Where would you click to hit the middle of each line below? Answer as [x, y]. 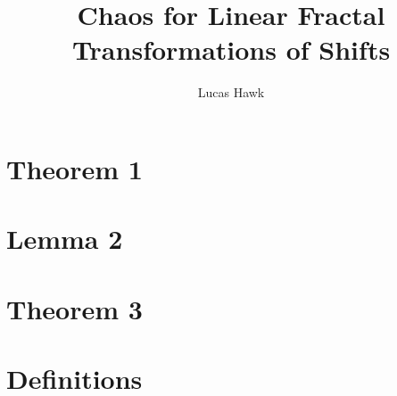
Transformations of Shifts [231, 49]
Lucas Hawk [231, 92]
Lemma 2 [65, 239]
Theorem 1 [74, 168]
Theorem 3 [74, 308]
